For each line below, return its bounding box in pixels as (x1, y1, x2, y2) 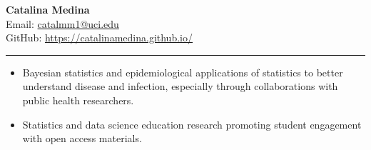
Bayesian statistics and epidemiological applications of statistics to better (22, 64, 343, 79)
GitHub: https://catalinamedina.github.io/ (6, 30, 193, 45)
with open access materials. (22, 131, 142, 146)
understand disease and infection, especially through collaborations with (22, 79, 338, 94)
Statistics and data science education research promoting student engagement (22, 116, 362, 131)
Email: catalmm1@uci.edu (6, 16, 119, 31)
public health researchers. (22, 92, 134, 107)
